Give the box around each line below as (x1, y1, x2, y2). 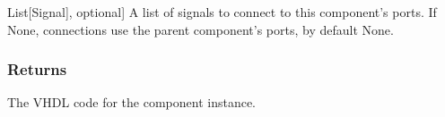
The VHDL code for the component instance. (7, 93, 256, 112)
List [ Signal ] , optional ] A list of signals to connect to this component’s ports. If (7, 3, 437, 21)
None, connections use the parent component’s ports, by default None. (7, 20, 394, 38)
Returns (7, 58, 67, 80)
